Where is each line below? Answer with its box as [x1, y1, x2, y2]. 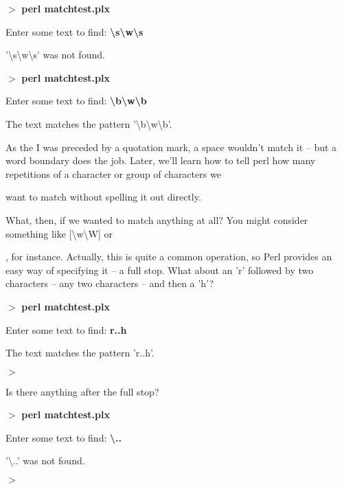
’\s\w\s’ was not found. [5, 47, 105, 62]
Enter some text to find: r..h [5, 322, 127, 337]
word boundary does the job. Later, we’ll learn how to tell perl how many [5, 153, 316, 168]
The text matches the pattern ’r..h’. [5, 345, 155, 360]
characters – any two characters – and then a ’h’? [5, 276, 214, 291]
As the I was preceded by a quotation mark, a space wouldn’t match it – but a [5, 139, 337, 154]
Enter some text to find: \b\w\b [5, 93, 147, 108]
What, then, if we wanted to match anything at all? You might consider [5, 212, 308, 227]
